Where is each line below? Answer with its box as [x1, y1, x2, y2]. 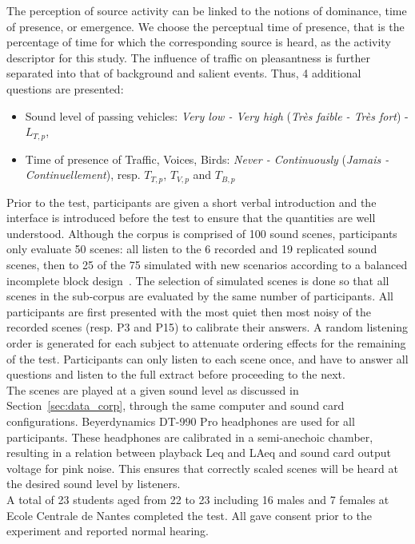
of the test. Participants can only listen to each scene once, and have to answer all [6, 350, 409, 367]
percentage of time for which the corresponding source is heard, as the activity [6, 34, 391, 50]
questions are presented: [6, 80, 124, 97]
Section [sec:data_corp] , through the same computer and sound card [6, 397, 345, 414]
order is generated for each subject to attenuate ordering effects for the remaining [6, 335, 406, 351]
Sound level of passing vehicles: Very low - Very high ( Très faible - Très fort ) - [25, 107, 409, 124]
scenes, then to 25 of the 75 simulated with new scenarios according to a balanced [6, 256, 408, 273]
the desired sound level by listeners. [6, 475, 181, 492]
